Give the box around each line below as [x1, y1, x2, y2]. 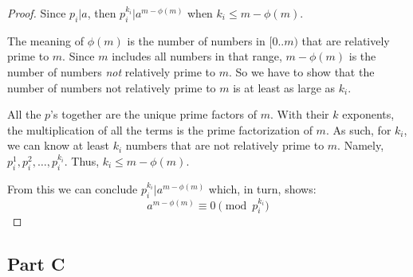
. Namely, [337, 137, 384, 154]
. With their [269, 106, 329, 123]
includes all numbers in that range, [112, 48, 282, 64]
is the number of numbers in [127, 32, 265, 49]
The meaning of [7, 32, 85, 49]
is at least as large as [233, 79, 336, 96]
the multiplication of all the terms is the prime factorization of [7, 121, 313, 138]
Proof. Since [7, 5, 66, 21]
